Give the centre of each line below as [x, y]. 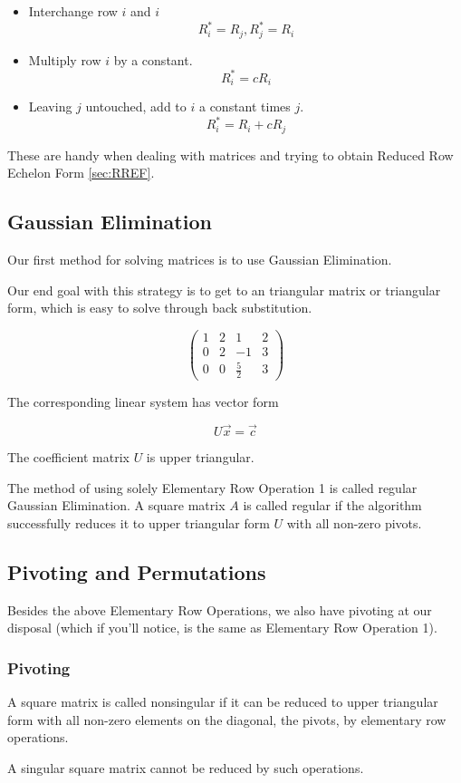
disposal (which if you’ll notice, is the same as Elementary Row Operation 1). [222, 628]
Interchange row [73, 11]
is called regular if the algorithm [332, 505]
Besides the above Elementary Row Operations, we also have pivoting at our [220, 609]
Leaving [50, 106]
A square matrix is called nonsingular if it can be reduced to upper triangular [223, 702]
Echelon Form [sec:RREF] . [81, 173]
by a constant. [153, 59]
